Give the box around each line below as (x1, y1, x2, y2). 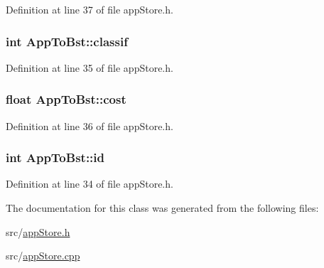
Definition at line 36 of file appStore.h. (6, 118, 173, 133)
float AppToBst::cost (6, 90, 126, 108)
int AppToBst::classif (6, 32, 128, 50)
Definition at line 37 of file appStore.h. (6, 2, 173, 16)
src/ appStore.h (6, 224, 70, 239)
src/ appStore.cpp (6, 248, 80, 263)
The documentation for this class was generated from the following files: (6, 200, 319, 215)
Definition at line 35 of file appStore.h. (6, 60, 173, 75)
